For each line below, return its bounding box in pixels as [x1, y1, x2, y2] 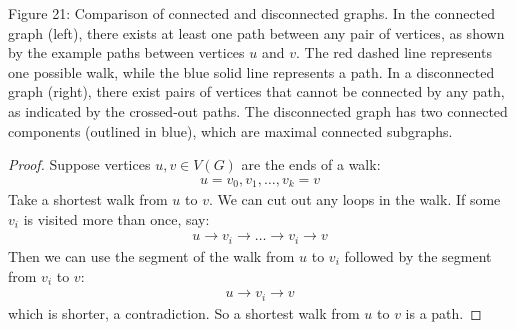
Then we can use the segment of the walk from [8, 245, 295, 266]
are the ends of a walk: [241, 154, 381, 175]
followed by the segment [344, 245, 492, 266]
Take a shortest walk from [8, 189, 168, 210]
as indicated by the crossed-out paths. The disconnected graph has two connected [8, 100, 508, 121]
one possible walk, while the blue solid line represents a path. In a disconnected [8, 61, 495, 82]
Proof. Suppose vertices [8, 154, 151, 175]
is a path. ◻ [405, 302, 482, 323]
